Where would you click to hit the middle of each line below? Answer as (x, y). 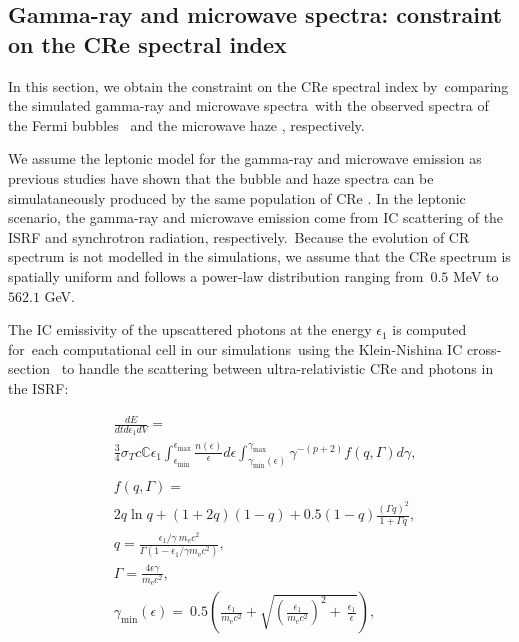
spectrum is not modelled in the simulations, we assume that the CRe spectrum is (259, 256)
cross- (484, 348)
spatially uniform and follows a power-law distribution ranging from (216, 275)
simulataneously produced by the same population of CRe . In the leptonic (237, 197)
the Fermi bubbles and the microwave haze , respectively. (186, 124)
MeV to (476, 275)
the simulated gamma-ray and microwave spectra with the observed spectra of (248, 105)
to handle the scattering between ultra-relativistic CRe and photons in (277, 368)
